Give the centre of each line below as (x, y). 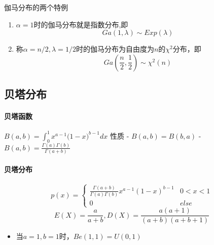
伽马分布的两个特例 (36, 7)
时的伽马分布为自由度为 (115, 49)
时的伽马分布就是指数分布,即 (81, 24)
